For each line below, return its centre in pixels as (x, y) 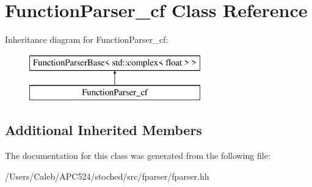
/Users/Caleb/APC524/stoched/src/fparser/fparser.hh (107, 176)
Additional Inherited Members (103, 130)
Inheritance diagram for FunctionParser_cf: (87, 39)
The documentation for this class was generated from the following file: (138, 156)
